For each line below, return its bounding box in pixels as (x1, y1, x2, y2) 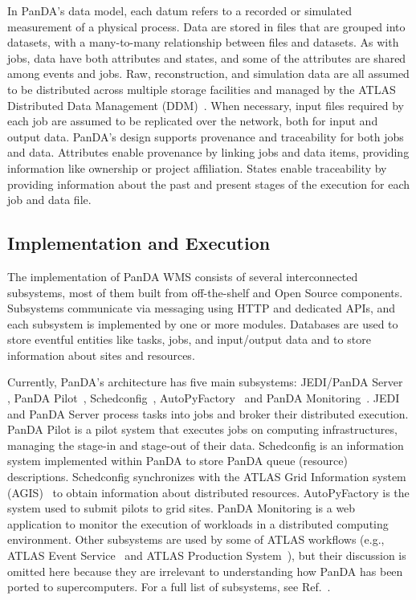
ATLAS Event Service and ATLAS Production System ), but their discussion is (7, 547, 406, 564)
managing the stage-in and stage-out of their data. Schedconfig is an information (7, 436, 404, 453)
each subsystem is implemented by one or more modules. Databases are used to (7, 315, 398, 332)
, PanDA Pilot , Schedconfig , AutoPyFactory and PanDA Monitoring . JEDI (7, 390, 400, 406)
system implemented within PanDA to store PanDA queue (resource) (7, 452, 348, 469)
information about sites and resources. (7, 346, 195, 363)
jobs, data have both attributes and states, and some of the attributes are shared (7, 49, 406, 66)
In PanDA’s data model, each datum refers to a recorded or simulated (7, 2, 352, 18)
